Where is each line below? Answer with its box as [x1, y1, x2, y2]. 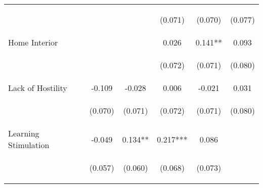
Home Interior [8, 36, 58, 48]
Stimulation [8, 139, 50, 151]
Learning [8, 127, 39, 139]
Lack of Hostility [8, 82, 67, 93]
